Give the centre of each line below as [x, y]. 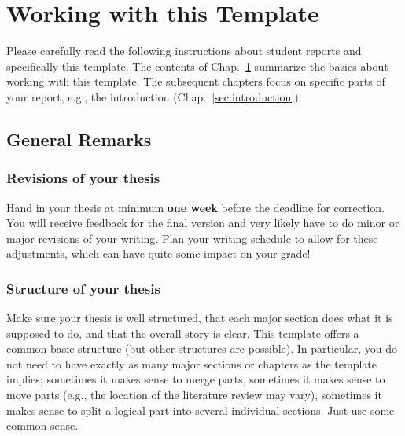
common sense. [42, 425]
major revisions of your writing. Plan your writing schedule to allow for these [192, 238]
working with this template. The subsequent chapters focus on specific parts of [196, 81]
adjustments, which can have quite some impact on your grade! [158, 253]
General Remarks [79, 139]
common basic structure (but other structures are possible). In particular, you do [202, 348]
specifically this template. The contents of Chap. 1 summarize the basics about [197, 66]
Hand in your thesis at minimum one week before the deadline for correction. [196, 207]
